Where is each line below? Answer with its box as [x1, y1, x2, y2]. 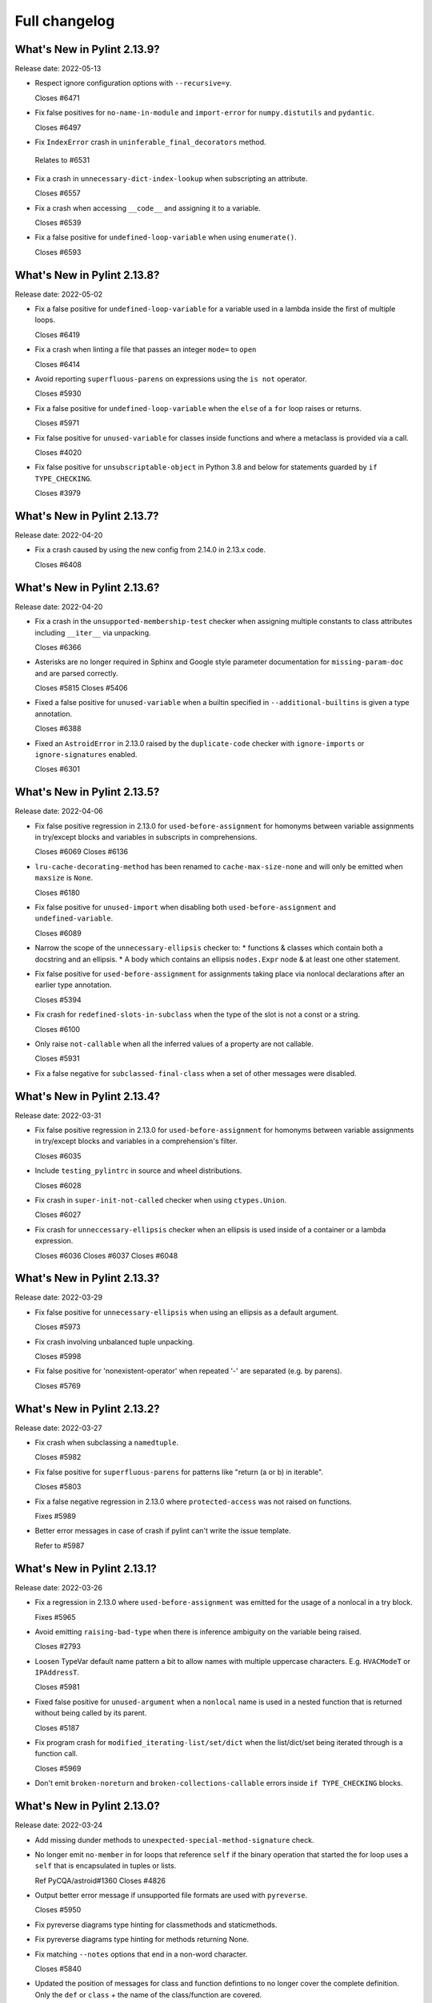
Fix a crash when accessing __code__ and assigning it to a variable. [34, 203, 261, 212]
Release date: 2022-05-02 [14, 289, 103, 299]
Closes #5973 [34, 1322, 81, 1332]
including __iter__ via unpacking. [34, 627, 151, 637]
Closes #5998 [34, 1352, 82, 1361]
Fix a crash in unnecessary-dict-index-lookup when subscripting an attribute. [34, 173, 308, 183]
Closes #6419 [34, 329, 80, 340]
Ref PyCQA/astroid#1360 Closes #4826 [34, 1876, 166, 1885]
